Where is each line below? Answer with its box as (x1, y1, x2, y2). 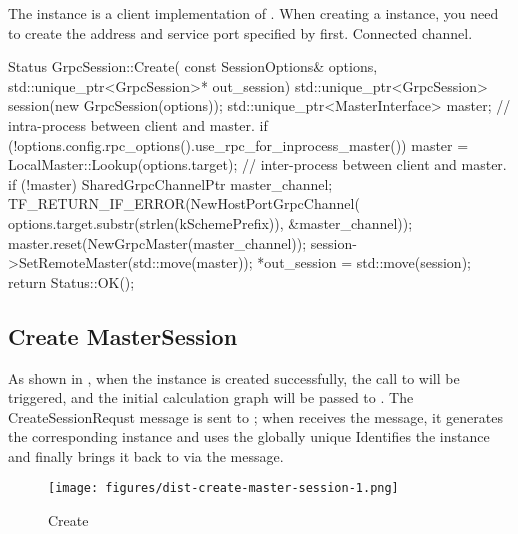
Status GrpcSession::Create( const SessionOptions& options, (8, 56, 378, 77)
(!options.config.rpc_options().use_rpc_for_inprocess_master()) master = (8, 134, 469, 155)
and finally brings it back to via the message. (8, 445, 284, 466)
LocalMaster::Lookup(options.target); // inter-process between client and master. (8, 154, 507, 175)
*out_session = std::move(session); (257, 252, 471, 273)
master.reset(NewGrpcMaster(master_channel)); (8, 232, 307, 253)
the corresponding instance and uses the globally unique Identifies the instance (8, 426, 490, 447)
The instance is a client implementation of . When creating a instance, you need (8, 3, 499, 23)
